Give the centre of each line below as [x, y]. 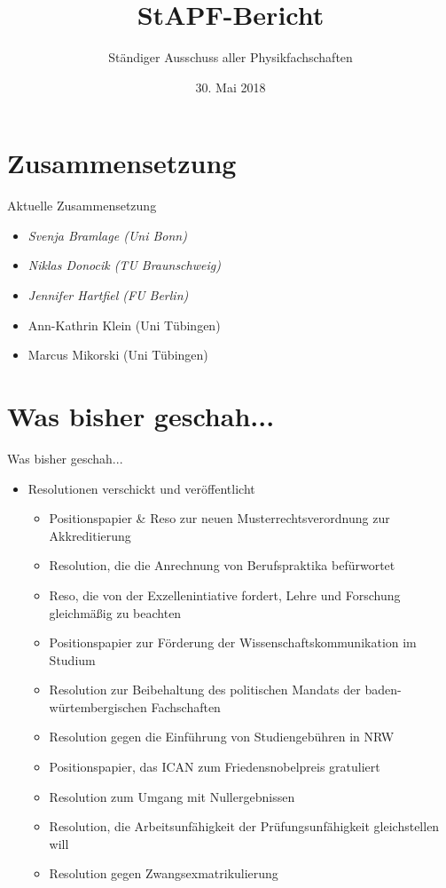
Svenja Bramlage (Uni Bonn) [107, 235]
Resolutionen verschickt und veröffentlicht [141, 488]
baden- [383, 690]
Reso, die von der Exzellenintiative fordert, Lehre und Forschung [225, 595]
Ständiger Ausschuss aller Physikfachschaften [231, 57]
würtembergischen [98, 706]
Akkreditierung [90, 535]
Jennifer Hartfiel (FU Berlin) [108, 295]
